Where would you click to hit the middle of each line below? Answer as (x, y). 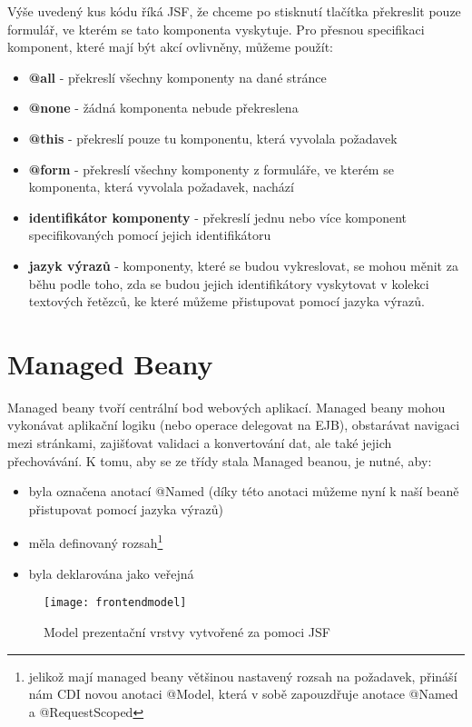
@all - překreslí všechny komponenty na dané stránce (177, 77)
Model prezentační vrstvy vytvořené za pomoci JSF (187, 631)
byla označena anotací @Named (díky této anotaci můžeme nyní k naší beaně (244, 491)
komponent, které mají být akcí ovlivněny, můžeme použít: (170, 47)
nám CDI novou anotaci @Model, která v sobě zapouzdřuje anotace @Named (243, 694)
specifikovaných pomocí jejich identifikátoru (150, 235)
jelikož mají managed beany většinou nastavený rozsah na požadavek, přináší (243, 676)
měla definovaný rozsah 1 (96, 542)
